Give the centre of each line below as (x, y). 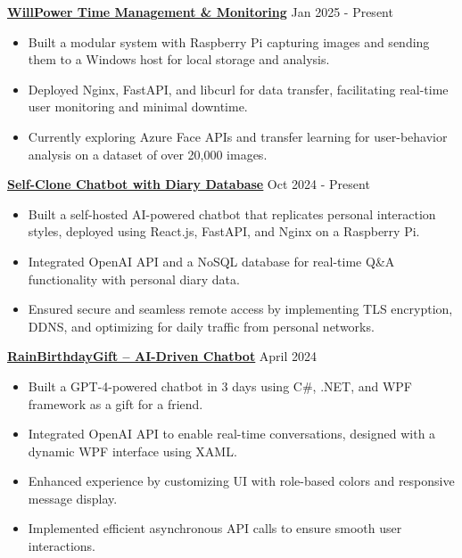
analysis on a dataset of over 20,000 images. (148, 154)
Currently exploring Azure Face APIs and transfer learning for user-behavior (238, 136)
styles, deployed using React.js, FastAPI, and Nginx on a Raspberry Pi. (224, 231)
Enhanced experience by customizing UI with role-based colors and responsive (241, 481)
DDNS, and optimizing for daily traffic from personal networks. (201, 326)
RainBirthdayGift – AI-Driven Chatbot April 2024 (162, 356)
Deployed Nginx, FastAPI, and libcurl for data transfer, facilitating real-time (238, 89)
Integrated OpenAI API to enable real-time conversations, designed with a (232, 434)
